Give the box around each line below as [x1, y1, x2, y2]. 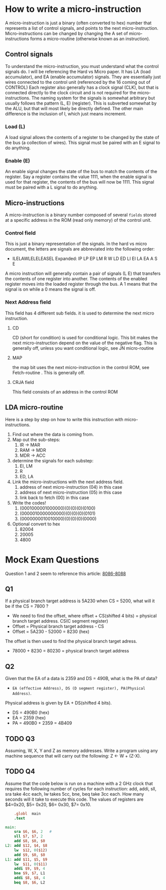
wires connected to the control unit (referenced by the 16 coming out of [5, 79, 151, 85]
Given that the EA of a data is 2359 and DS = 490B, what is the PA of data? [5, 676, 158, 682]
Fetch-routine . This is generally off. [12, 370, 85, 376]
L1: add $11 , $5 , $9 [5, 857, 48, 862]
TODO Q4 [5, 767, 36, 776]
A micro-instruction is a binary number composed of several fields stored [5, 212, 157, 218]
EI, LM [19, 463, 33, 469]
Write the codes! [12, 500, 46, 506]
